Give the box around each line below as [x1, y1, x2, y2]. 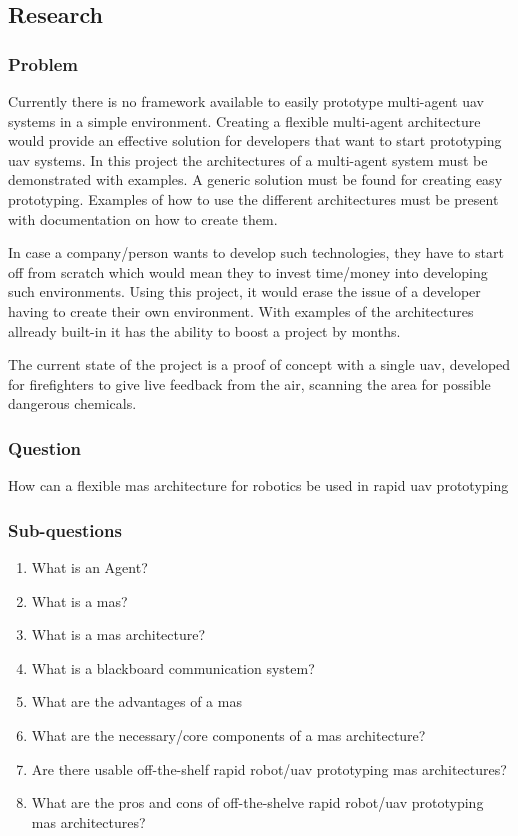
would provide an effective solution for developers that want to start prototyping [8, 130, 502, 151]
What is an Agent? [31, 556, 148, 577]
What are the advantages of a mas [31, 691, 242, 712]
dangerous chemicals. [8, 393, 137, 414]
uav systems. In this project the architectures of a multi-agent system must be [8, 149, 488, 170]
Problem [8, 51, 78, 76]
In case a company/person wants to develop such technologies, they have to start [8, 242, 504, 263]
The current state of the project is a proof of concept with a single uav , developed [8, 354, 511, 375]
